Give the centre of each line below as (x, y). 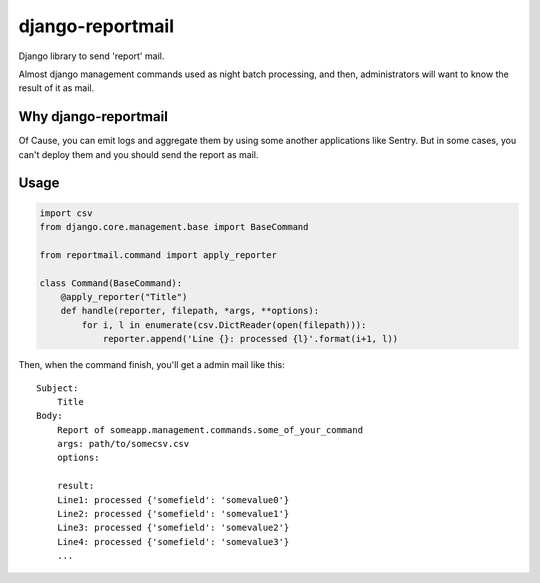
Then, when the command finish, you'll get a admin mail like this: (151, 365)
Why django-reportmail (93, 116)
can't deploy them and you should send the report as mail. (138, 154)
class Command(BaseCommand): (111, 283)
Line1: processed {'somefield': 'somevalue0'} (173, 499)
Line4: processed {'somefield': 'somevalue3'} (173, 541)
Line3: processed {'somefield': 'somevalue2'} (173, 528)
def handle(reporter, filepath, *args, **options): (190, 311)
